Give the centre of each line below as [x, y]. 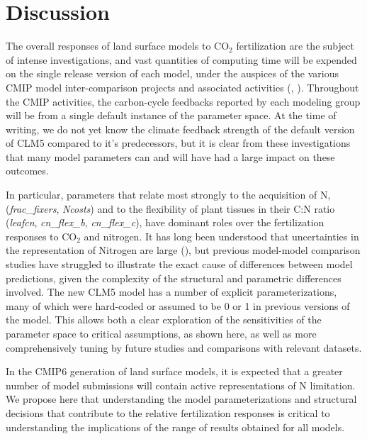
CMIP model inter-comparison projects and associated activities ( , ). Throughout [182, 87]
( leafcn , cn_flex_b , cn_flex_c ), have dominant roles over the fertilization [165, 222]
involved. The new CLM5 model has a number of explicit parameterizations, [171, 292]
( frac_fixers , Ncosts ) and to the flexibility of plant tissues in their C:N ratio [170, 208]
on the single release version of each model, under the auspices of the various [172, 73]
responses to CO [41, 236]
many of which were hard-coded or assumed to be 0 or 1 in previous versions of [178, 305]
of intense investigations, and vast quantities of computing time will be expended [181, 59]
